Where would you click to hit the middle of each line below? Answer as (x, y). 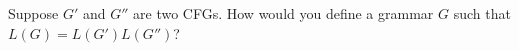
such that (482, 13)
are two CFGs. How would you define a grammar (283, 13)
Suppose (33, 13)
